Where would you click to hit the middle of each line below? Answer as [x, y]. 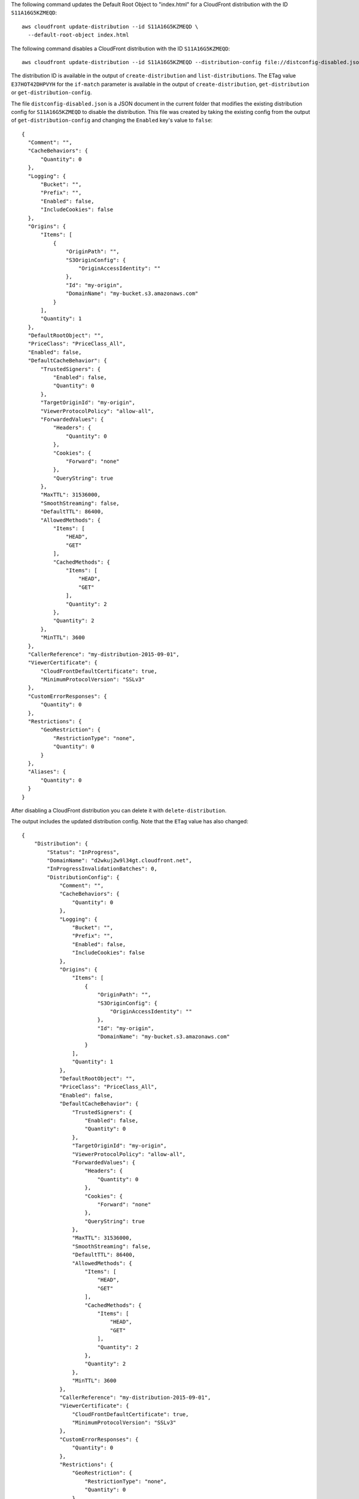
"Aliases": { [47, 772]
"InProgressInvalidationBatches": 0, [102, 869]
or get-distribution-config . [51, 92]
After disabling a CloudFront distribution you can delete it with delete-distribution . [119, 810]
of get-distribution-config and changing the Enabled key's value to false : [112, 121]
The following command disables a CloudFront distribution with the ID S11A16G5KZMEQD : [121, 49]
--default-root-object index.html [78, 35]
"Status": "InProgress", [83, 852]
